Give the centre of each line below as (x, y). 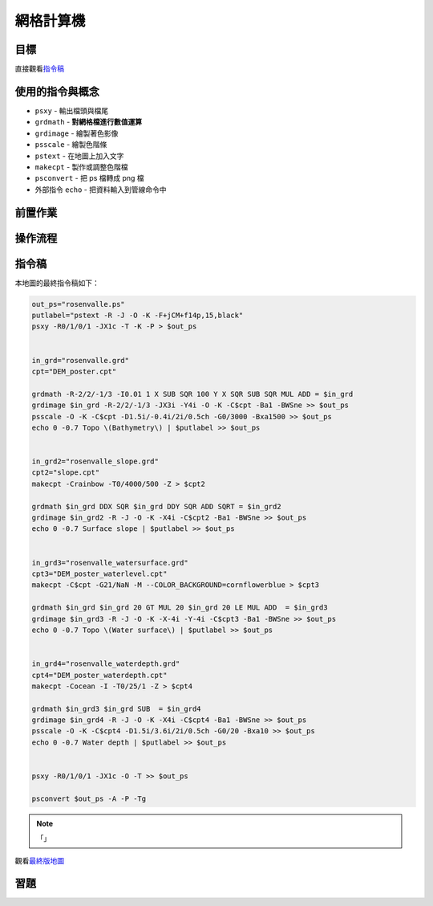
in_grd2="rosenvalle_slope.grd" (95, 461)
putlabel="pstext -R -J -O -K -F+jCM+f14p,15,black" (138, 316)
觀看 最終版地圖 (39, 860)
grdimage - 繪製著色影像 (77, 133)
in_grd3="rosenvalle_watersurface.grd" (110, 563)
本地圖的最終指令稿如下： (57, 283)
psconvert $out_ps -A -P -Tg (89, 798)
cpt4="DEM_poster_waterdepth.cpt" (99, 675)
